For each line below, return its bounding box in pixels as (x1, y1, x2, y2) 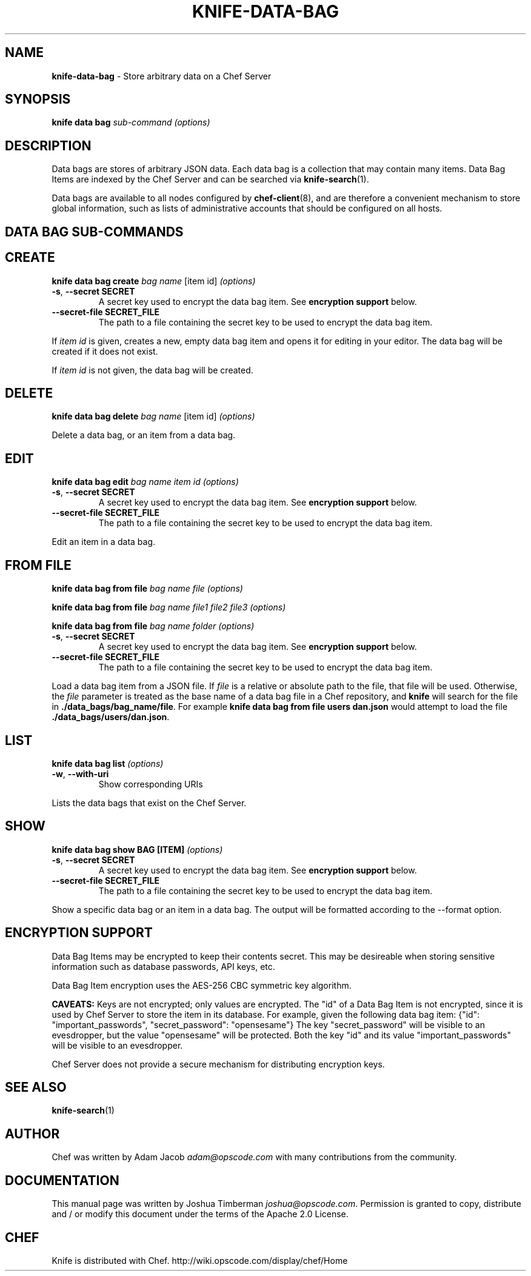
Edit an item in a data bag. (52, 536, 156, 547)
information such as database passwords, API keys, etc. (52, 961, 275, 972)
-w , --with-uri (52, 768, 109, 779)
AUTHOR (5, 1126, 60, 1141)
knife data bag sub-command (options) (52, 117, 210, 128)
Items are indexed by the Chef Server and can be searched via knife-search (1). (52, 174, 369, 185)
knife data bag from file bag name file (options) (52, 583, 243, 594)
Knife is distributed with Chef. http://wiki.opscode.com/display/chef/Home (52, 1255, 348, 1266)
